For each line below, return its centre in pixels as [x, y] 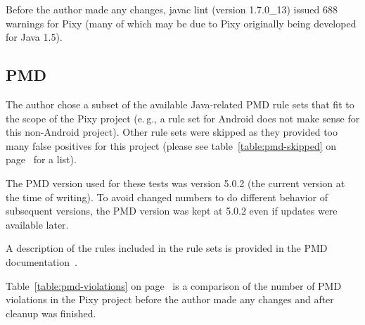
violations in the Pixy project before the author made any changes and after [170, 299]
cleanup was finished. [51, 313]
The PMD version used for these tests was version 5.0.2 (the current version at [175, 183]
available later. [37, 224]
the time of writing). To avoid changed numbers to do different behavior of [167, 197]
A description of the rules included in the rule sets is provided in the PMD [167, 248]
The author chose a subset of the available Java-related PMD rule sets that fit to [180, 104]
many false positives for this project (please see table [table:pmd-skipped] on [171, 145]
